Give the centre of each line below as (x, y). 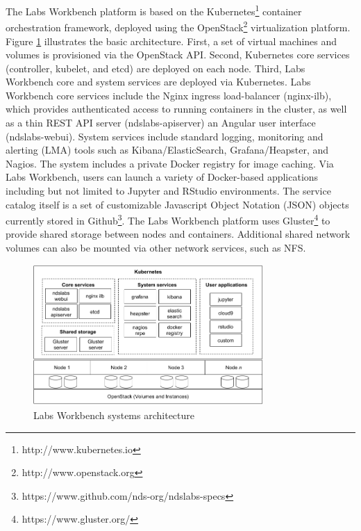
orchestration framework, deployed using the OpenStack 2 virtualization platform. (178, 26)
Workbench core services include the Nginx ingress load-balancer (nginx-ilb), (169, 95)
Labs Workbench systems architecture (114, 415)
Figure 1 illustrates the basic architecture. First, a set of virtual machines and (171, 41)
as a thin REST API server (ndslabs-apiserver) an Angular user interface (161, 123)
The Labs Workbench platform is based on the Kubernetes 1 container (154, 10)
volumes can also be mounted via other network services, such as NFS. (156, 248)
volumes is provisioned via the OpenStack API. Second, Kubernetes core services (178, 55)
